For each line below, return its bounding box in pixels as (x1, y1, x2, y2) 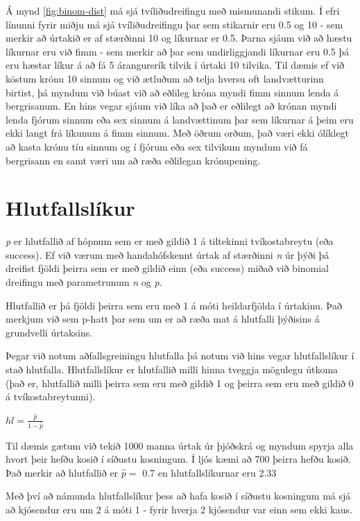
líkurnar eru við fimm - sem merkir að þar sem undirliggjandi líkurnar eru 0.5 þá (6, 44, 350, 58)
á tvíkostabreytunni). (6, 389, 96, 404)
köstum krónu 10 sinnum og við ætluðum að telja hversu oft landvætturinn (6, 71, 324, 85)
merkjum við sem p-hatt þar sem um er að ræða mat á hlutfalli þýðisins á (6, 311, 320, 326)
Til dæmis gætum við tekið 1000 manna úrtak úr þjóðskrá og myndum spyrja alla (6, 438, 354, 452)
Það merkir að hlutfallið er (6, 465, 119, 479)
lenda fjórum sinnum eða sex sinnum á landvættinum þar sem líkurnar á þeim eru (6, 112, 354, 126)
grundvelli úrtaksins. (6, 325, 93, 339)
